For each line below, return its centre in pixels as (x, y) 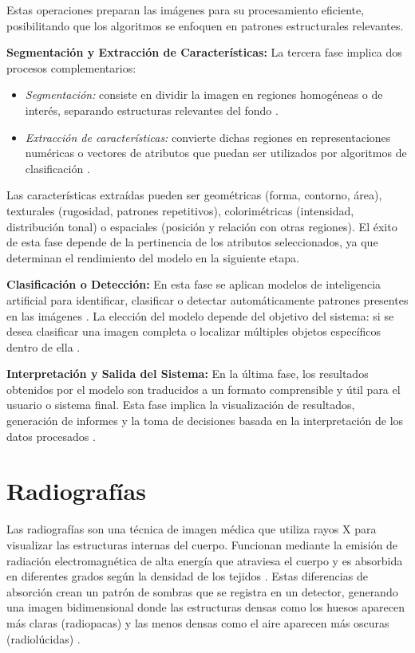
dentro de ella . (43, 346)
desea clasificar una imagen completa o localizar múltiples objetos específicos (194, 331)
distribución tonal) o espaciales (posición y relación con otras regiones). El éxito (202, 226)
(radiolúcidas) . (43, 638)
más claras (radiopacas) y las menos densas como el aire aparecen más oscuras (198, 622)
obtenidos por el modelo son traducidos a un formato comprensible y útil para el (204, 389)
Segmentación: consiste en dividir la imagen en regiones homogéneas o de (204, 94)
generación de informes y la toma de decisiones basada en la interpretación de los (205, 421)
